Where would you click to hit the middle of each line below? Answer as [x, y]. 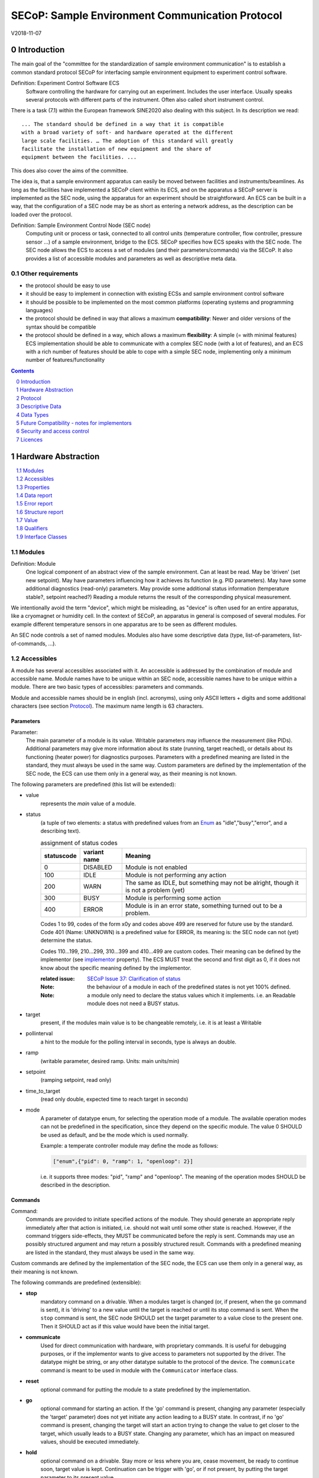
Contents [23, 371]
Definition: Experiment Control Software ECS [65, 83]
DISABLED [98, 867]
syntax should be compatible [61, 327]
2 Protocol [29, 398]
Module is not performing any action [176, 875]
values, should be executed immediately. [90, 1441]
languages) [39, 310]
